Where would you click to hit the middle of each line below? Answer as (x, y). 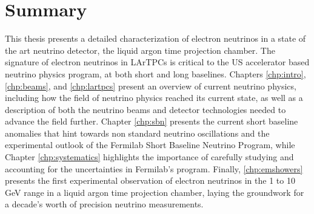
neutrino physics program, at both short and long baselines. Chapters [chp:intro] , (155, 73)
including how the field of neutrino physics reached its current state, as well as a (154, 98)
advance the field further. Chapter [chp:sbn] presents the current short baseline (152, 121)
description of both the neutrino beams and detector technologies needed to (145, 109)
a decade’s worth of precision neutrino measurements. (104, 204)
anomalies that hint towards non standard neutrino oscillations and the (137, 133)
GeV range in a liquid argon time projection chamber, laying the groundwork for (155, 192)
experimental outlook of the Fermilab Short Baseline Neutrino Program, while (150, 145)
